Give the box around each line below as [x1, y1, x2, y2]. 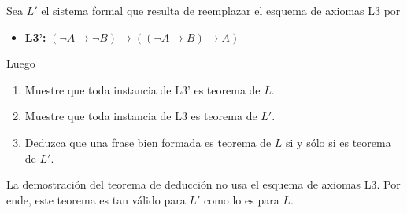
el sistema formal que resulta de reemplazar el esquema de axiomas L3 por [41, 2, 401, 18]
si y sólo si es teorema [286, 134, 391, 150]
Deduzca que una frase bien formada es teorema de [24, 134, 272, 150]
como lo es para [203, 191, 279, 207]
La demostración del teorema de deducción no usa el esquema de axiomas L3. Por [6, 176, 401, 193]
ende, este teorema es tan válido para [6, 191, 186, 207]
